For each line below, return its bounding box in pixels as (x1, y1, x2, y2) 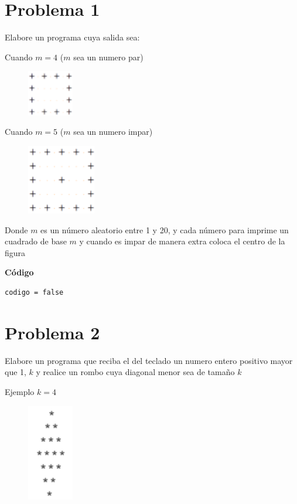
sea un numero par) (73, 50, 144, 63)
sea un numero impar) (73, 125, 153, 138)
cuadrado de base (5, 235, 67, 247)
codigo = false (5, 288, 64, 297)
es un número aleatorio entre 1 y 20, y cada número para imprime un (40, 223, 289, 236)
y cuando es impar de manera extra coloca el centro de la (79, 235, 285, 247)
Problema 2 (5, 320, 100, 344)
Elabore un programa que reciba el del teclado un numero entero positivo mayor (5, 354, 293, 366)
